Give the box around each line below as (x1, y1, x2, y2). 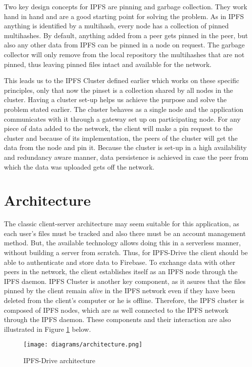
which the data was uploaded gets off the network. (4, 161, 155, 172)
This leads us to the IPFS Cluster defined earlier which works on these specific (4, 75, 239, 86)
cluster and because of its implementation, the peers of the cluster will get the (4, 132, 238, 143)
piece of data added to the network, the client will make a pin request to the (4, 123, 233, 133)
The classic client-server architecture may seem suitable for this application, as (4, 218, 239, 229)
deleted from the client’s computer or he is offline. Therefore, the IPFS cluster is (4, 295, 245, 305)
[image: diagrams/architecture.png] (23, 341, 143, 348)
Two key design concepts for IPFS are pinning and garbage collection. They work (4, 1, 248, 11)
